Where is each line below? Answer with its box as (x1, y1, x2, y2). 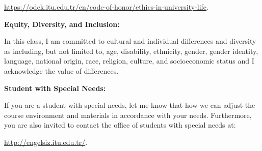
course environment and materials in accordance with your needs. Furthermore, (4, 109, 252, 120)
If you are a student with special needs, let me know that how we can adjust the (4, 100, 255, 110)
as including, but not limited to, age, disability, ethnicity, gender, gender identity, (4, 45, 258, 56)
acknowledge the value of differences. (4, 65, 119, 76)
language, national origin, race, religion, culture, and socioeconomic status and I (4, 55, 254, 66)
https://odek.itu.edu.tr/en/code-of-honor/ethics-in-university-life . (4, 2, 208, 12)
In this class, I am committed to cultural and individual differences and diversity (4, 36, 256, 46)
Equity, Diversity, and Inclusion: (4, 18, 120, 29)
